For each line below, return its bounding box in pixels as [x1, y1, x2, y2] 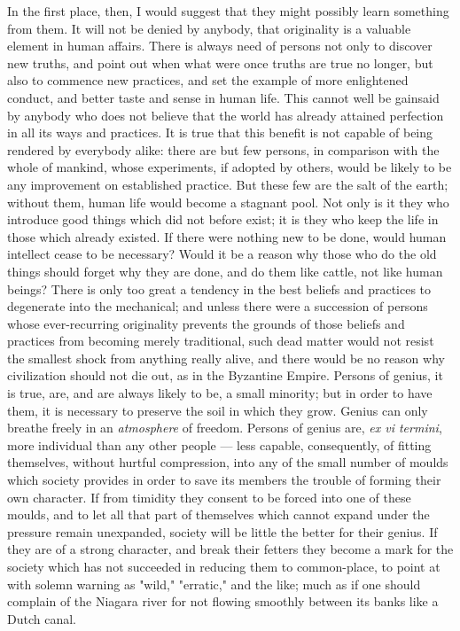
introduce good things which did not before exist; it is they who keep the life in [7, 210, 439, 229]
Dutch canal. [7, 609, 76, 627]
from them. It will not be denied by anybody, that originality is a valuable [7, 19, 411, 37]
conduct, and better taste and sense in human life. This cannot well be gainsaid [7, 88, 440, 106]
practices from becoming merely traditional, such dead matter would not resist [7, 331, 434, 350]
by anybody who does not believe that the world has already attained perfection [7, 105, 444, 124]
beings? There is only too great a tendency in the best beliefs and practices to [7, 279, 432, 298]
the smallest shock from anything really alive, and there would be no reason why [7, 348, 445, 367]
